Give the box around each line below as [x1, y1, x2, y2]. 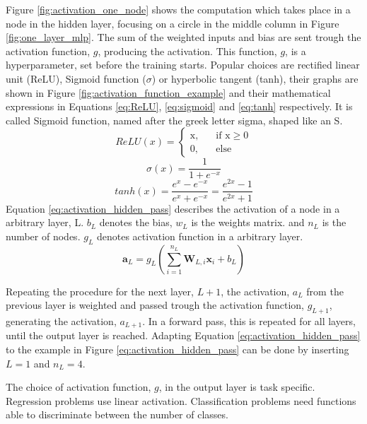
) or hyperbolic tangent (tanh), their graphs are [151, 71, 359, 86]
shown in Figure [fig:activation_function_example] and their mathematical [6, 85, 331, 100]
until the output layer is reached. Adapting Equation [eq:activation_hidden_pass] [6, 328, 361, 343]
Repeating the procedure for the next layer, [6, 283, 194, 298]
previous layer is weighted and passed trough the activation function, [6, 298, 305, 312]
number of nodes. [6, 228, 81, 243]
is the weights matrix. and [191, 215, 305, 230]
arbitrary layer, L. [6, 215, 84, 230]
